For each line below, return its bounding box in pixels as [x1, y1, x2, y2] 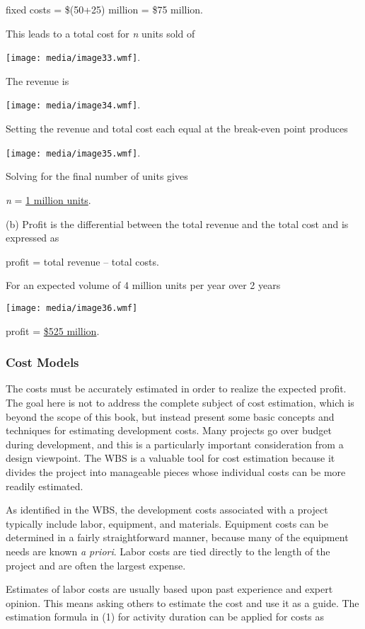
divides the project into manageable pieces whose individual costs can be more [6, 464, 346, 479]
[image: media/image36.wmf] [6, 302, 138, 313]
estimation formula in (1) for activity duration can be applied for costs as [6, 609, 325, 624]
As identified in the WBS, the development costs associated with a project [6, 502, 328, 517]
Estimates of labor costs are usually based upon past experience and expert [6, 582, 333, 596]
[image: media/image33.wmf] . [6, 50, 141, 64]
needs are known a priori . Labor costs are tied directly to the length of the [6, 543, 330, 558]
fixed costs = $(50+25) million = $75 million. [6, 2, 203, 16]
